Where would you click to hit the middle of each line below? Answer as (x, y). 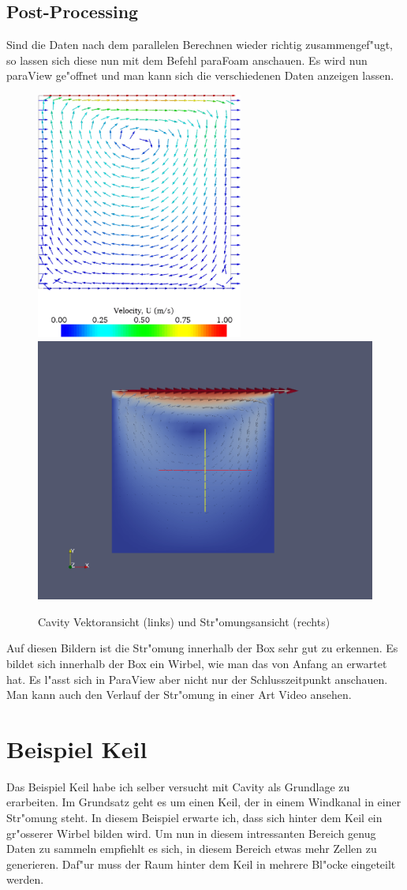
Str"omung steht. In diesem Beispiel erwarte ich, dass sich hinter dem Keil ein (194, 818)
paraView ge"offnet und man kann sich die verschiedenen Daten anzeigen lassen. (200, 75)
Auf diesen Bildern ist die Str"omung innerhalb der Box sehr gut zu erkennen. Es (202, 648)
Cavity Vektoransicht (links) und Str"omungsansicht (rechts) (184, 621)
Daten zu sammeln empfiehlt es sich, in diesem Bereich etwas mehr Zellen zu (192, 849)
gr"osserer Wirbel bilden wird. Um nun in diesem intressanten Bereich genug (191, 833)
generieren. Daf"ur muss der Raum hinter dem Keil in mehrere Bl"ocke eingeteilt (201, 864)
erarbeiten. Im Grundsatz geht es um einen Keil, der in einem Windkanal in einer (204, 802)
